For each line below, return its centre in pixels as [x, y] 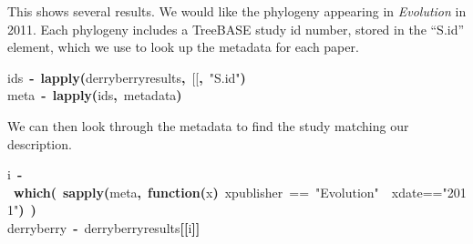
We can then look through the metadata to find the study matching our [208, 125]
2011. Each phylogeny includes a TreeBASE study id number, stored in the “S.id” [236, 29]
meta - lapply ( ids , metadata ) [95, 95]
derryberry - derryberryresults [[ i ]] [104, 227]
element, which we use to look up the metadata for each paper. [183, 47]
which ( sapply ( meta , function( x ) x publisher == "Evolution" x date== [228, 192]
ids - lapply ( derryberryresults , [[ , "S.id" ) [127, 77]
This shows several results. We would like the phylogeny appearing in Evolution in [237, 11]
